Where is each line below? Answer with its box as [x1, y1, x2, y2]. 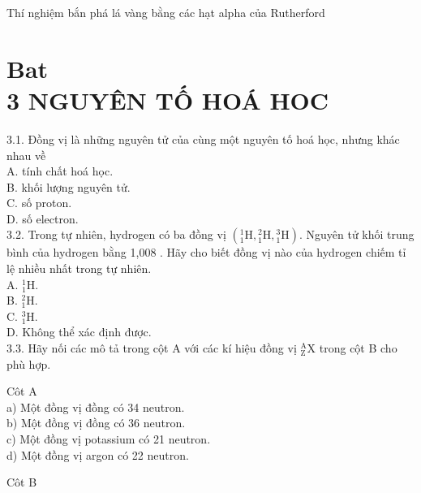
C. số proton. [6, 194, 72, 211]
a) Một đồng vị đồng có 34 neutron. [6, 398, 185, 415]
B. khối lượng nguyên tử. [6, 178, 131, 195]
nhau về [6, 146, 46, 163]
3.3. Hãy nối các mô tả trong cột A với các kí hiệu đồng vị [6, 339, 297, 357]
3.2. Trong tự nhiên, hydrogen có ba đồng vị [6, 226, 226, 243]
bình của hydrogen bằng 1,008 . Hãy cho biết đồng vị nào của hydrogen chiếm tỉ [6, 244, 406, 261]
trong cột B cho [319, 339, 397, 357]
